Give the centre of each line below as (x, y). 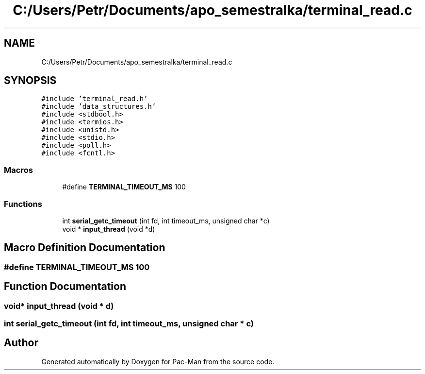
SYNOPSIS (30, 81)
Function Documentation (65, 287)
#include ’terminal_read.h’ (95, 99)
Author (21, 343)
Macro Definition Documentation (85, 248)
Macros (18, 170)
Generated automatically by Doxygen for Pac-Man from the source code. (158, 361)
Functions (23, 204)
